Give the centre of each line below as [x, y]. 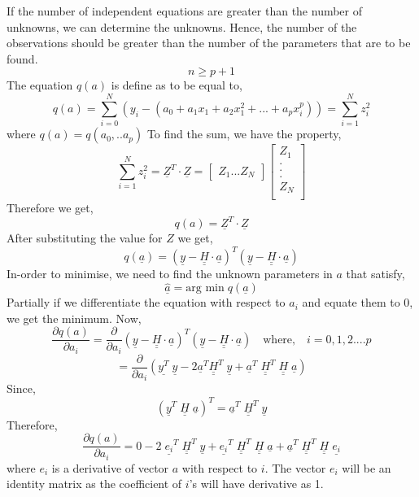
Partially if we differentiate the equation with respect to [146, 302]
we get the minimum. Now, [74, 318]
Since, [21, 388]
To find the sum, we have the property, [244, 134]
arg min [205, 288]
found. [22, 58]
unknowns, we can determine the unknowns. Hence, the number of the [182, 26]
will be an [367, 467]
